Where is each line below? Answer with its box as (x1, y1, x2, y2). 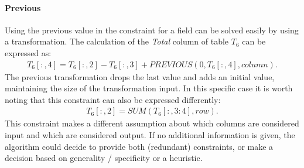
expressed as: (5, 46, 52, 59)
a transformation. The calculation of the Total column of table (5, 35, 229, 47)
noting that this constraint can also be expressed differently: (5, 93, 221, 105)
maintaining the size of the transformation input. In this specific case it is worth (5, 82, 293, 94)
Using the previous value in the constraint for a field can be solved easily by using (5, 23, 299, 36)
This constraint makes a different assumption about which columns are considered (5, 117, 299, 129)
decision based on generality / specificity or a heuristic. (5, 152, 203, 164)
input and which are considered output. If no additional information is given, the (5, 129, 295, 141)
